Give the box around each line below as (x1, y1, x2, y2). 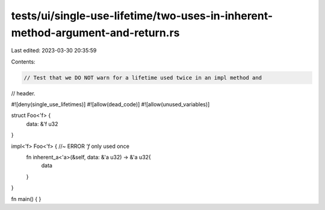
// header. (11, 89, 36, 97)
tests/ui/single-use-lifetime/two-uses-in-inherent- (11, 9, 273, 22)
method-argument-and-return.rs (11, 26, 180, 39)
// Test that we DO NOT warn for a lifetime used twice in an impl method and (23, 74, 262, 81)
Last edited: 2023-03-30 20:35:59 (11, 47, 97, 54)
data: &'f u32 (26, 120, 58, 127)
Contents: (11, 58, 36, 65)
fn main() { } (11, 195, 42, 202)
